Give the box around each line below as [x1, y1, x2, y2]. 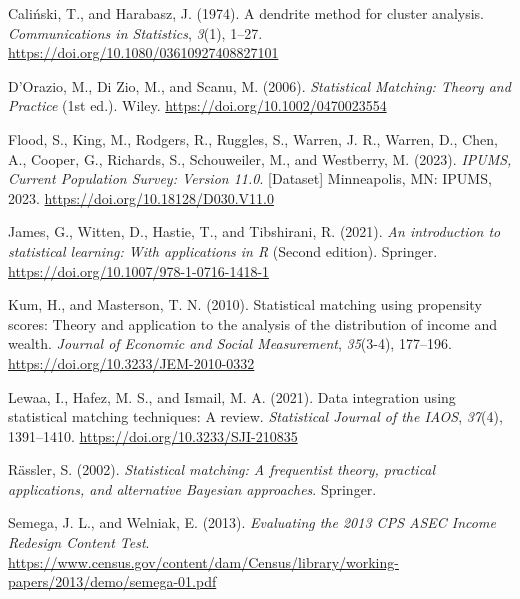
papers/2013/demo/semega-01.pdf [8, 571, 217, 592]
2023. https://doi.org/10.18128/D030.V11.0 [8, 187, 274, 208]
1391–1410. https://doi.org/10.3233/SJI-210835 [8, 425, 298, 446]
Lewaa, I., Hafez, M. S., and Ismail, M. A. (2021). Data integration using [8, 386, 456, 407]
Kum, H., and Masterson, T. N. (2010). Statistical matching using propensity [8, 294, 482, 315]
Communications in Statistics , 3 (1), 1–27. [8, 22, 263, 43]
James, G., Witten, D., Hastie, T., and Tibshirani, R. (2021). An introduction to [8, 221, 501, 242]
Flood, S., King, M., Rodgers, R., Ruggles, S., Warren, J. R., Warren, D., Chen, [8, 128, 498, 149]
